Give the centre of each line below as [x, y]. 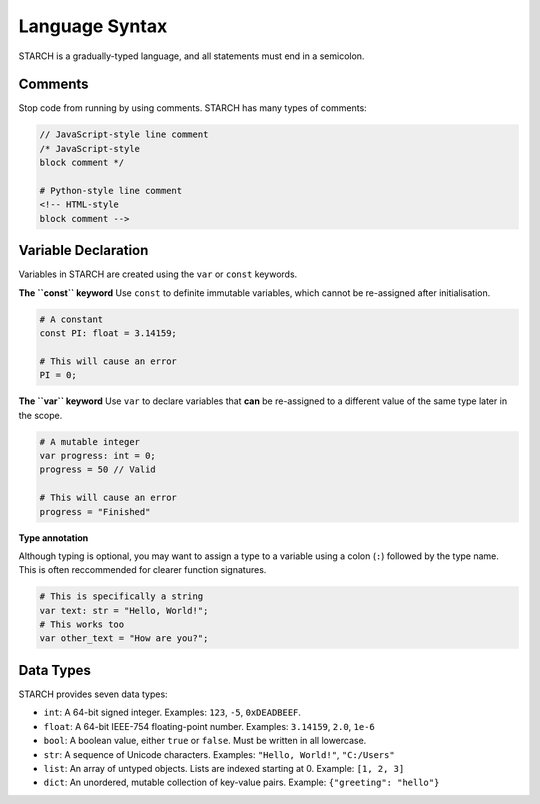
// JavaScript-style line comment [124, 134]
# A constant [71, 319]
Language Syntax [93, 26]
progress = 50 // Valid [98, 469]
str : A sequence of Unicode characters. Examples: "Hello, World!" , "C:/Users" [219, 754]
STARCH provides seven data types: [93, 694]
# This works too [82, 624]
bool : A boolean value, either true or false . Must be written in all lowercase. [205, 741]
